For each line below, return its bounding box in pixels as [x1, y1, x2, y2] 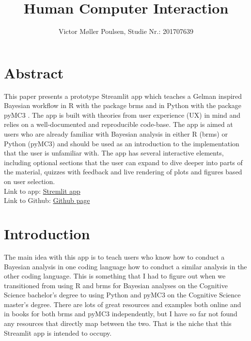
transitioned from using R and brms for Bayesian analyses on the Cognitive [4, 280, 228, 290]
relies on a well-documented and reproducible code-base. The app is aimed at [4, 119, 233, 129]
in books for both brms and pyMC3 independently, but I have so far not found [4, 309, 237, 319]
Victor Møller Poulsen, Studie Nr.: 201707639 [58, 26, 194, 36]
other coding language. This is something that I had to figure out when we [4, 271, 226, 281]
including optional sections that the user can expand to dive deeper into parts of [4, 157, 243, 167]
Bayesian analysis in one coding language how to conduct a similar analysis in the [4, 261, 247, 271]
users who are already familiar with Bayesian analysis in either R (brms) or [4, 129, 228, 139]
